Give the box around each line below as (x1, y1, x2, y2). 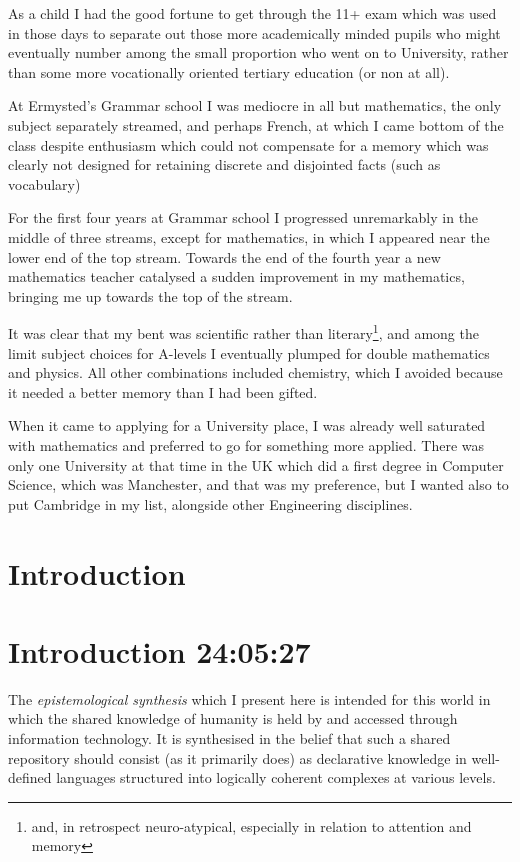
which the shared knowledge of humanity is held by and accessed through (8, 708, 458, 729)
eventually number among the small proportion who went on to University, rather (8, 42, 509, 63)
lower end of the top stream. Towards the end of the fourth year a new (8, 246, 441, 267)
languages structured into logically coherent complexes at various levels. (56, 767, 496, 788)
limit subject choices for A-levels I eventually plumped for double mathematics (8, 342, 490, 363)
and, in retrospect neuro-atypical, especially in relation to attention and (31, 815, 472, 836)
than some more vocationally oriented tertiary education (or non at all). (8, 61, 450, 82)
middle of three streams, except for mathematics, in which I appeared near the (8, 226, 490, 247)
